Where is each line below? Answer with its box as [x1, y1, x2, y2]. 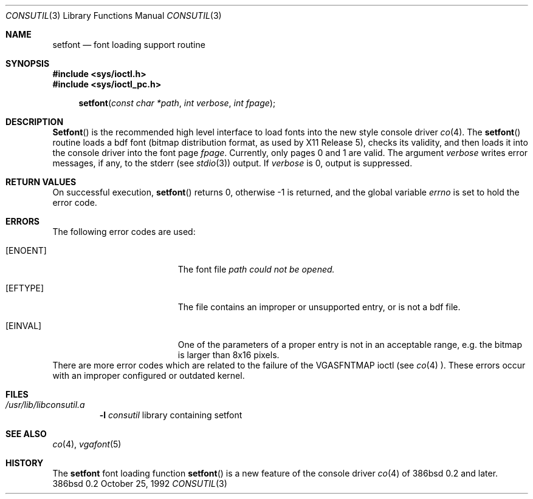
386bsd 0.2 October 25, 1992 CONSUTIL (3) [52, 478, 227, 489]
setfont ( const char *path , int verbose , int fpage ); [78, 98, 276, 108]
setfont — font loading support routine [52, 39, 205, 50]
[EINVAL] [5, 321, 42, 331]
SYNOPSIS [5, 58, 50, 69]
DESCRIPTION [5, 117, 64, 127]
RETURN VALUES [5, 177, 77, 187]
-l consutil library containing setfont [99, 410, 242, 420]
